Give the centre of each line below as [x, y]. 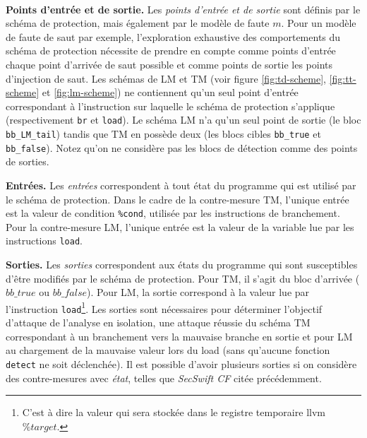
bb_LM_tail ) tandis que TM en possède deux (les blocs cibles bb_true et [163, 134]
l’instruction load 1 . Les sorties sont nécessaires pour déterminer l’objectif [164, 307]
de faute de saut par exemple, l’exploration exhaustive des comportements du [173, 36]
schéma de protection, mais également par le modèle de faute [138, 23]
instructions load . [44, 241]
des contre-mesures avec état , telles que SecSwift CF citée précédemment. [164, 378]
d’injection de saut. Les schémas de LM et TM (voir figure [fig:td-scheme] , [166, 78]
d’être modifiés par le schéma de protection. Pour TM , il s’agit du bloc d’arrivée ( [183, 278]
